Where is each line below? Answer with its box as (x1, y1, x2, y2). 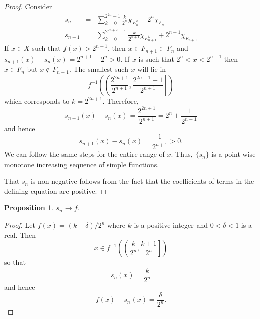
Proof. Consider (4, 1, 52, 11)
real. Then (4, 229, 36, 240)
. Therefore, (102, 95, 139, 106)
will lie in (137, 64, 166, 74)
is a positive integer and (134, 220, 208, 230)
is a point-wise (211, 149, 256, 159)
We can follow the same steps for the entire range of (4, 149, 165, 159)
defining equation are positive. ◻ (4, 185, 107, 196)
